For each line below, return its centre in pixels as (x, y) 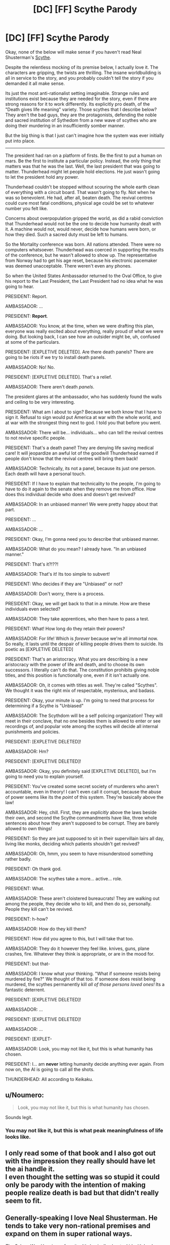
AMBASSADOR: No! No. (30, 367)
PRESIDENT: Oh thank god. (33, 869)
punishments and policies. (33, 732)
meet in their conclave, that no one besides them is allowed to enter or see (83, 721)
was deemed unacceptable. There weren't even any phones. (69, 266)
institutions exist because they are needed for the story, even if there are (81, 99)
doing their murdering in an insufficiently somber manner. (65, 125)
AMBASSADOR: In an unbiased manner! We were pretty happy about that (81, 504)
